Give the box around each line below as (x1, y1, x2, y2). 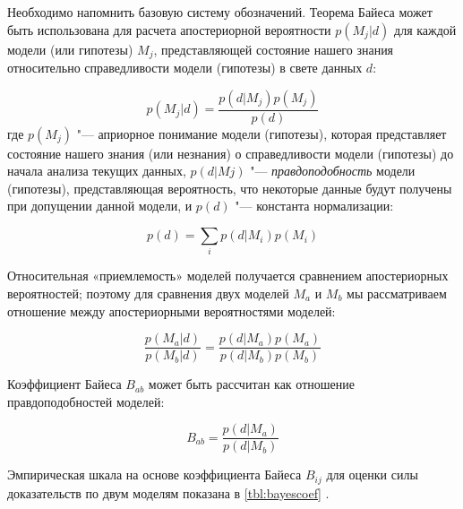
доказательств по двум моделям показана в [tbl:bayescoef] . (7, 483, 330, 502)
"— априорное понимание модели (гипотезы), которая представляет (76, 124, 447, 142)
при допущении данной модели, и (7, 196, 193, 215)
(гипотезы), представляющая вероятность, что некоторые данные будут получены (7, 178, 452, 197)
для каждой (394, 20, 457, 39)
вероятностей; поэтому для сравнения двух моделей (7, 283, 289, 302)
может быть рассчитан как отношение (148, 375, 355, 393)
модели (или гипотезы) (7, 39, 133, 58)
